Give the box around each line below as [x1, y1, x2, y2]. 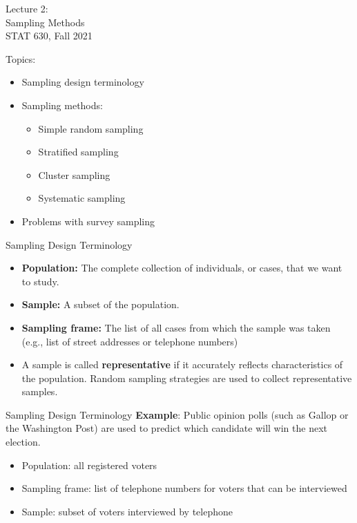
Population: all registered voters [21, 457, 157, 472]
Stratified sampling [38, 144, 119, 159]
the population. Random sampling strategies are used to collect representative [21, 370, 352, 385]
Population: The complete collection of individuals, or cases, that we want [21, 260, 342, 275]
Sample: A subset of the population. [21, 297, 180, 312]
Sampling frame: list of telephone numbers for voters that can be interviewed [21, 481, 347, 495]
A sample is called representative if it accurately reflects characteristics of [21, 357, 343, 372]
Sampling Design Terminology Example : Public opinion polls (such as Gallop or [6, 407, 349, 421]
